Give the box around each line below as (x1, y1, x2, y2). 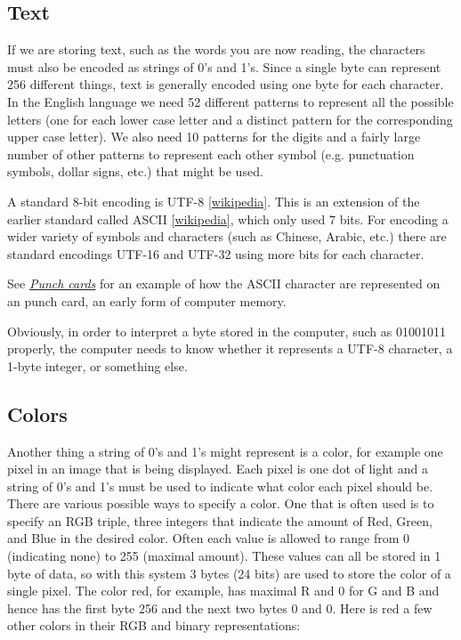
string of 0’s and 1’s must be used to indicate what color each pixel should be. (7, 476, 433, 495)
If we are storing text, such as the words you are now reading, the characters (7, 40, 425, 59)
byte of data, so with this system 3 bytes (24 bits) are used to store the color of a (7, 563, 451, 582)
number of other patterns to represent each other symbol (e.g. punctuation (7, 144, 415, 163)
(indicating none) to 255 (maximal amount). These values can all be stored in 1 (7, 547, 441, 565)
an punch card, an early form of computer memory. (7, 291, 287, 310)
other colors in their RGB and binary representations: (7, 616, 301, 635)
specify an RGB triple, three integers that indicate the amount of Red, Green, (7, 511, 433, 530)
